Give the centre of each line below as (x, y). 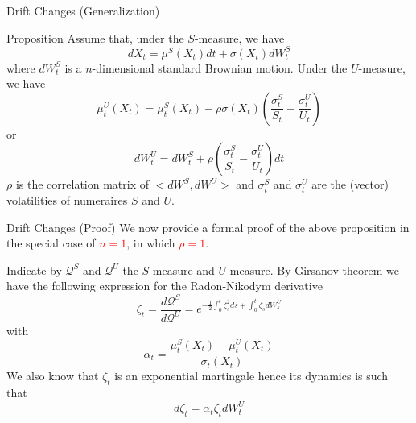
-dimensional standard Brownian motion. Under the (220, 67)
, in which (151, 243)
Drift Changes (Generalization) (83, 10)
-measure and (182, 270)
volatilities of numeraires (67, 200)
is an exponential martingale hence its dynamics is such (251, 376)
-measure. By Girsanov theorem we (313, 270)
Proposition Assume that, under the (95, 37)
